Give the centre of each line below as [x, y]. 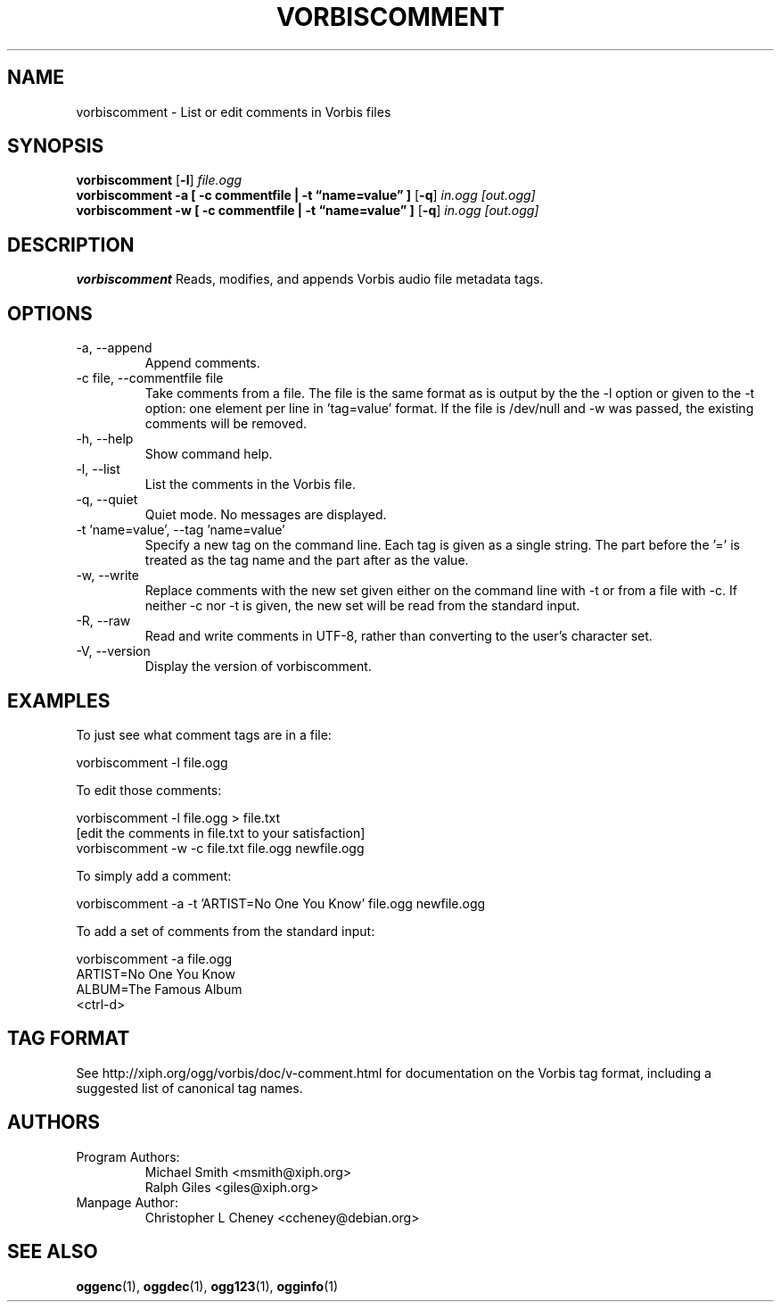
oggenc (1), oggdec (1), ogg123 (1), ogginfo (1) [207, 1286]
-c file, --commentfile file [150, 378]
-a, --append [114, 348]
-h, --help [105, 439]
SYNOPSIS [56, 146]
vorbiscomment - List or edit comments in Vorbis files [234, 112]
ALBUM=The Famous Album [159, 989]
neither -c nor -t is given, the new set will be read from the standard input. [362, 606]
